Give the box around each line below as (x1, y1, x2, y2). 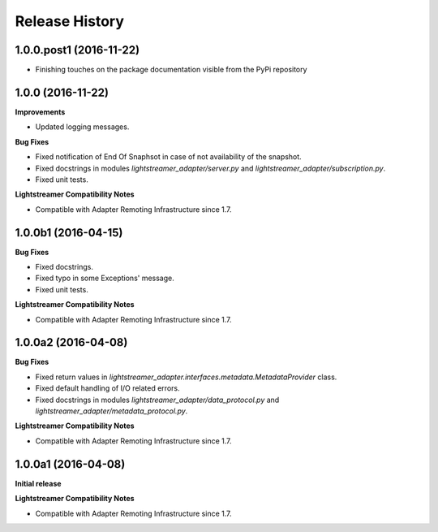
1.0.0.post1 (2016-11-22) (15, 43, 140, 57)
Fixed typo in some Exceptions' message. (35, 273, 174, 283)
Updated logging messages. (35, 122, 130, 132)
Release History (15, 12, 125, 30)
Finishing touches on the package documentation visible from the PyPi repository (35, 65, 307, 75)
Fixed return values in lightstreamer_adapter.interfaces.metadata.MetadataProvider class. (35, 372, 337, 382)
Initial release (15, 478, 62, 488)
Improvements (15, 106, 66, 117)
